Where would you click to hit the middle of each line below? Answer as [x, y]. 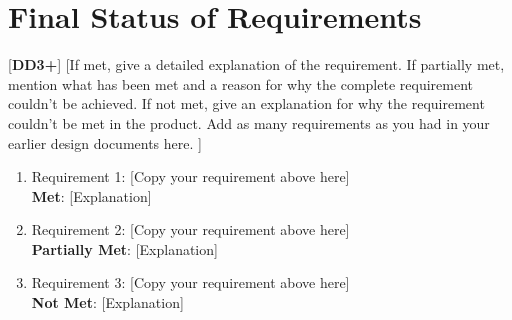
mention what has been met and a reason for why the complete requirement [240, 83]
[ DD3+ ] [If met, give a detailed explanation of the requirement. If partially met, [256, 64]
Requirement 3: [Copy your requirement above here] [190, 282]
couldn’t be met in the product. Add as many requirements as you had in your [249, 122]
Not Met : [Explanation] [107, 302]
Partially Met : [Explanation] [124, 248]
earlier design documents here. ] [105, 142]
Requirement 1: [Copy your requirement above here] [190, 176]
